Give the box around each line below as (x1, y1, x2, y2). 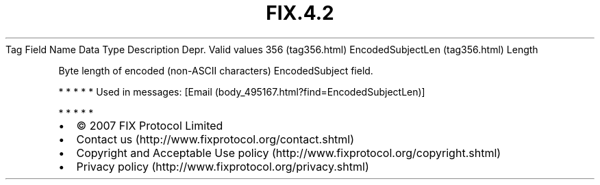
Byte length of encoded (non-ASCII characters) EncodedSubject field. (58, 64, 373, 76)
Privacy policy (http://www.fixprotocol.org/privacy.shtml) (76, 159, 369, 173)
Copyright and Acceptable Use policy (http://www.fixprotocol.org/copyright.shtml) (76, 145, 501, 160)
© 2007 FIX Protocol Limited (76, 118, 223, 132)
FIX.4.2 (266, 1, 334, 25)
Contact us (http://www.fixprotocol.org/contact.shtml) (76, 132, 355, 146)
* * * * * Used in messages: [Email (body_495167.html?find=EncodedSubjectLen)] (58, 85, 425, 98)
